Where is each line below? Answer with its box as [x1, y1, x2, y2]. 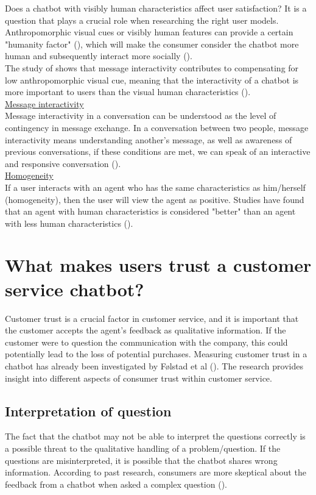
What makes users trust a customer [5, 252, 312, 277]
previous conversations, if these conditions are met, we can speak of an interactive [5, 145, 311, 158]
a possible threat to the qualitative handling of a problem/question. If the [5, 441, 281, 454]
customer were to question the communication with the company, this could [5, 335, 288, 348]
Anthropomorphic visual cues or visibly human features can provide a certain [5, 26, 293, 38]
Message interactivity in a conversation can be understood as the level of [5, 109, 276, 122]
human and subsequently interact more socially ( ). [5, 49, 192, 62]
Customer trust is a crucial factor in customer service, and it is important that [5, 312, 299, 324]
